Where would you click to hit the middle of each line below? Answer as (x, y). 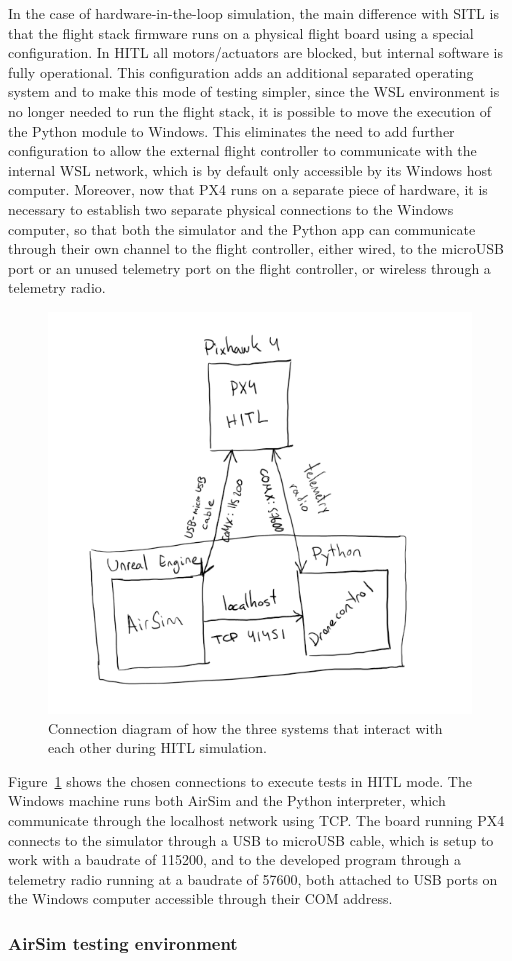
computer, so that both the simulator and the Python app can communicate (242, 228)
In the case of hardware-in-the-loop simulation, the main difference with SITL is (253, 13)
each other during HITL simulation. (157, 747)
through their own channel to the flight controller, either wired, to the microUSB (256, 248)
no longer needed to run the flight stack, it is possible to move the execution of (249, 110)
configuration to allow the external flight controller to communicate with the (242, 150)
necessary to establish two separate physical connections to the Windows (231, 208)
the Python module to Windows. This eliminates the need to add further (231, 130)
